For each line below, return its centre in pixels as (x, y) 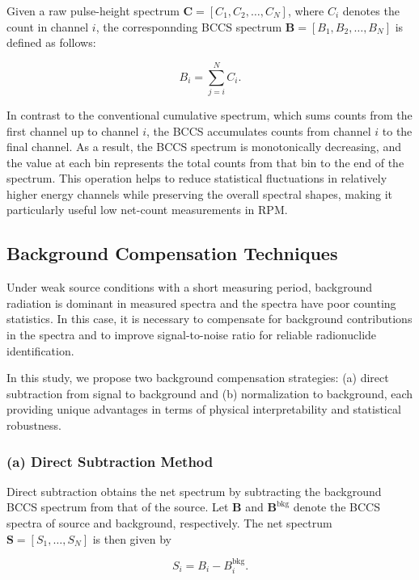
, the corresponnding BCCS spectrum (189, 26)
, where (306, 11)
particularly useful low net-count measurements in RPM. (147, 210)
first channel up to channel (73, 130)
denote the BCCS (336, 507)
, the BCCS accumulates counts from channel (258, 130)
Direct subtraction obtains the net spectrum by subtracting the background (194, 491)
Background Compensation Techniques (172, 253)
